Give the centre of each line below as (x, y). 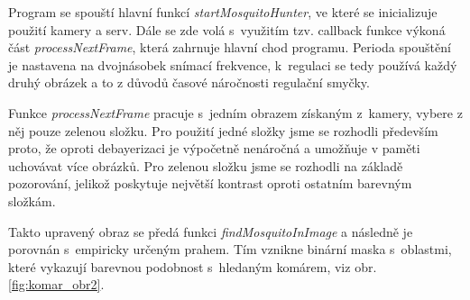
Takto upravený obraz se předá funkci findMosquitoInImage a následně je (211, 231)
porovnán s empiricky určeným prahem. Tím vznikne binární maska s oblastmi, (230, 249)
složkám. (32, 200)
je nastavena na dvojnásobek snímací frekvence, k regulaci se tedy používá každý (233, 64)
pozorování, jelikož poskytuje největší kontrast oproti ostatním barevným (210, 183)
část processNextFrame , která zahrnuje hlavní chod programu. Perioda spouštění (230, 47)
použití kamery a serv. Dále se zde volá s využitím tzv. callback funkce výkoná (227, 29)
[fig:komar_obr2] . (56, 284)
